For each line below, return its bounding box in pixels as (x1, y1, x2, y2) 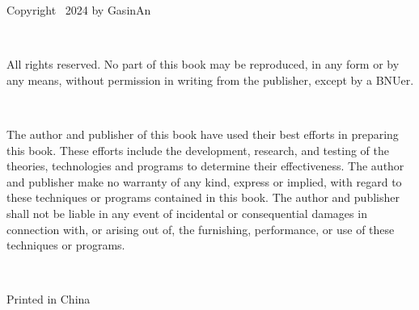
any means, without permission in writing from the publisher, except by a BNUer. (6, 71, 414, 88)
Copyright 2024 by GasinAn (6, 2, 151, 18)
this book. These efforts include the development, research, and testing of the (6, 141, 389, 158)
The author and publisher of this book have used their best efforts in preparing (6, 125, 399, 142)
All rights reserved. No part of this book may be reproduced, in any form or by (6, 56, 400, 73)
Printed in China (6, 291, 91, 308)
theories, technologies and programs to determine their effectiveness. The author (6, 157, 404, 174)
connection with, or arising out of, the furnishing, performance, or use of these (6, 220, 395, 237)
